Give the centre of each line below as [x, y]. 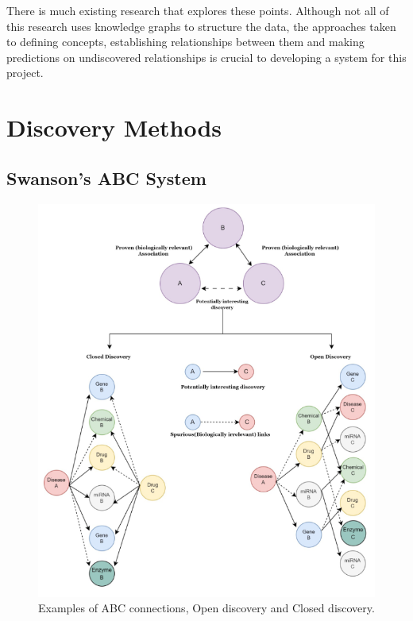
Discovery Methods [114, 127]
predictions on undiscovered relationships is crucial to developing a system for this [206, 57]
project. [25, 73]
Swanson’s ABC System [106, 177]
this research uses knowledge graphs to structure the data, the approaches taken [201, 26]
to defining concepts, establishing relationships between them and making [185, 42]
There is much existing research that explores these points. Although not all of [198, 10]
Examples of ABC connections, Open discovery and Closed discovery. [206, 608]
